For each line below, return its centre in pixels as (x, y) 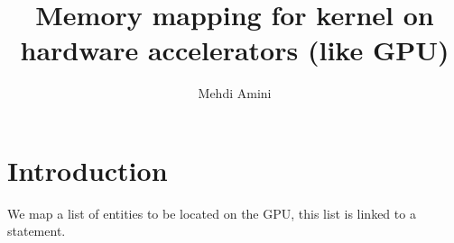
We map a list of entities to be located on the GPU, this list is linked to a (212, 213)
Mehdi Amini (235, 93)
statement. (37, 231)
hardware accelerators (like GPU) (235, 50)
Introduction (88, 170)
